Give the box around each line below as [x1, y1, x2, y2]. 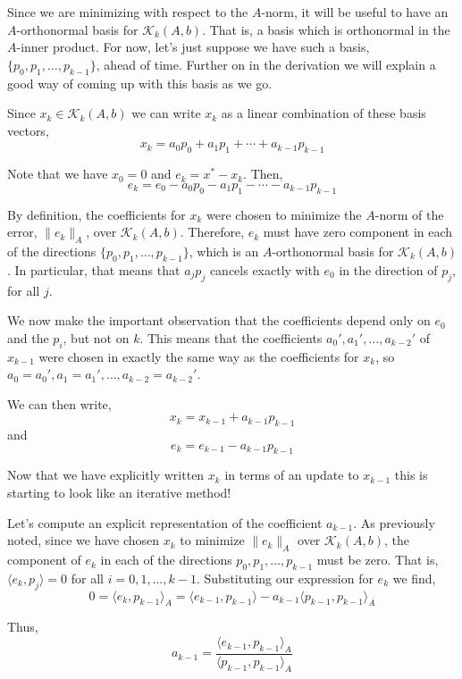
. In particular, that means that [7, 260, 181, 279]
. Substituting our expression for [196, 568, 374, 587]
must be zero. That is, [316, 550, 439, 569]
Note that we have [7, 164, 108, 183]
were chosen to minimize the [206, 205, 362, 223]
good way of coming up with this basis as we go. [7, 73, 273, 92]
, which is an [189, 241, 259, 260]
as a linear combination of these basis [221, 104, 426, 122]
